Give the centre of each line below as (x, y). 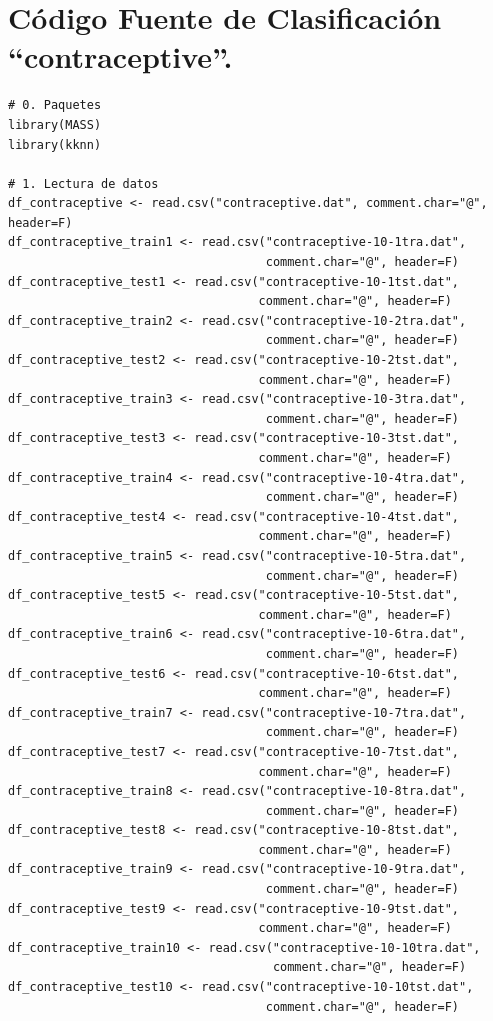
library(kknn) (55, 144)
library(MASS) (55, 124)
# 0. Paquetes (55, 105)
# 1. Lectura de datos (83, 183)
